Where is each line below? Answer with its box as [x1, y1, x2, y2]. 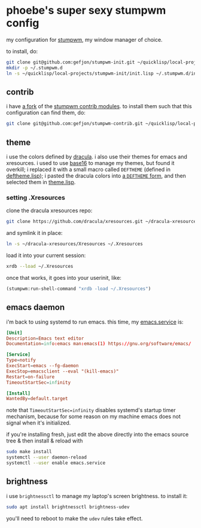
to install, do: [6, 47, 38, 54]
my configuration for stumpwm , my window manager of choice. [6, 36, 163, 43]
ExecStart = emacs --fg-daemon [6, 363, 79, 369]
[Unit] [6, 329, 23, 335]
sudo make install [6, 449, 52, 455]
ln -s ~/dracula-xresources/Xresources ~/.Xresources [6, 241, 144, 247]
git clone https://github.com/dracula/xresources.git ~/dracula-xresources [6, 219, 199, 225]
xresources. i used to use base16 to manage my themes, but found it [6, 160, 175, 167]
